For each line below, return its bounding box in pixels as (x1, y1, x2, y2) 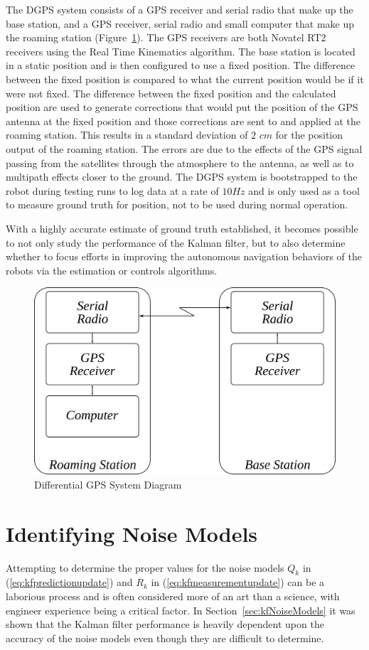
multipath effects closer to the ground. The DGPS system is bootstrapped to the (6, 169, 358, 184)
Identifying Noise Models (6, 518, 258, 548)
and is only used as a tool (248, 183, 360, 198)
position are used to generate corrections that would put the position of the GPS (6, 100, 358, 114)
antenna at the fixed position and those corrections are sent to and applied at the (6, 113, 360, 128)
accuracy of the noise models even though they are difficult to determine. (6, 630, 324, 645)
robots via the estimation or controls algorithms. (6, 262, 218, 277)
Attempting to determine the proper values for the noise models (6, 560, 284, 575)
